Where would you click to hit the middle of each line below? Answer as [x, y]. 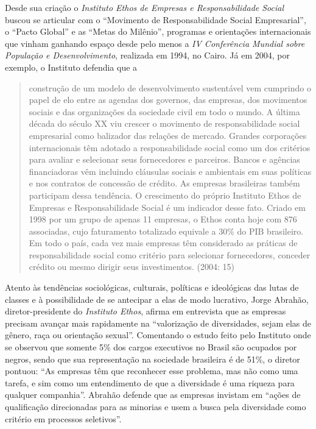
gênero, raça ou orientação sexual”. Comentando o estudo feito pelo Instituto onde [158, 335]
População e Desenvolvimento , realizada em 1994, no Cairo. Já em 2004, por [147, 55]
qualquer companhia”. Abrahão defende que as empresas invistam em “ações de [153, 395]
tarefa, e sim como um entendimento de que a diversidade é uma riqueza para [150, 382]
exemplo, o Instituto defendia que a [71, 67]
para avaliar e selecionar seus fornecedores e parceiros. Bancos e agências [164, 159]
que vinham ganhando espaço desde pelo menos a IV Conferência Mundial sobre [155, 43]
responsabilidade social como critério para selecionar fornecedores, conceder [170, 254]
